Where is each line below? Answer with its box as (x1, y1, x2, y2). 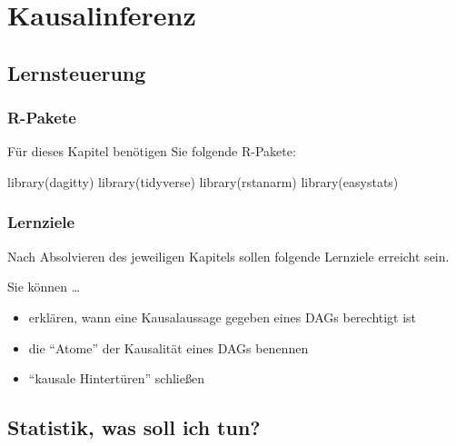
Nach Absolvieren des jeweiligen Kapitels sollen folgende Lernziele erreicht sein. (7, 246, 450, 265)
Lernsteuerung (7, 58, 146, 86)
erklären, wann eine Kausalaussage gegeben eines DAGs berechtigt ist (28, 307, 417, 326)
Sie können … (7, 277, 81, 296)
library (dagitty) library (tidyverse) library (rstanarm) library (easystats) (7, 172, 399, 191)
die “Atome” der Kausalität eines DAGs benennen (28, 338, 309, 357)
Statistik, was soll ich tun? (7, 413, 261, 441)
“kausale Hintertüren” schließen (28, 369, 204, 388)
